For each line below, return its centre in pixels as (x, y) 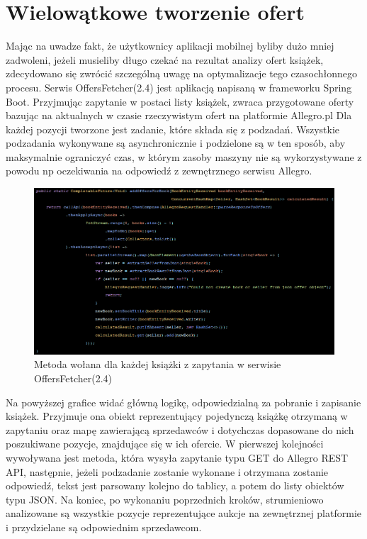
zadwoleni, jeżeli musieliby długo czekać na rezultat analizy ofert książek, (165, 59)
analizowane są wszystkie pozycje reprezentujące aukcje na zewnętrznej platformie (183, 513)
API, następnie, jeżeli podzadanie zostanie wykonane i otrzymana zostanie (167, 471)
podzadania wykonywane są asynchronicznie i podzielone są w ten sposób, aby (176, 143)
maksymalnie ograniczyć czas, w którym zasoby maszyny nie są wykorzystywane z (184, 156)
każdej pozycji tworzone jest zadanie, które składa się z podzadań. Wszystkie (173, 129)
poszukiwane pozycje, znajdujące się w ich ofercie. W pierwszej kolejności (165, 444)
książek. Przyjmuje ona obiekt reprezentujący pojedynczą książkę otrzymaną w (177, 416)
